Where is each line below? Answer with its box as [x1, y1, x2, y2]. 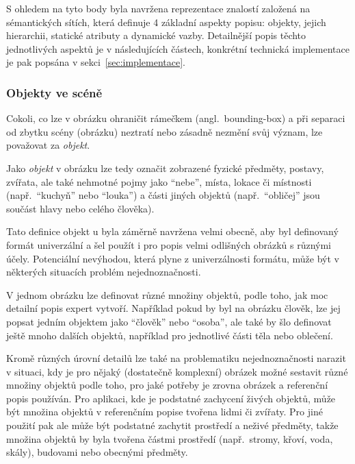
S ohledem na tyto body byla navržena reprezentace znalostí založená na [6, 1, 311, 15]
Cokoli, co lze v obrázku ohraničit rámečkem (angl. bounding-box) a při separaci [6, 111, 345, 125]
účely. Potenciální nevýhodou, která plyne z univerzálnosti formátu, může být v [6, 251, 339, 265]
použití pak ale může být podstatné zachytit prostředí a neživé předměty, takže [6, 418, 339, 432]
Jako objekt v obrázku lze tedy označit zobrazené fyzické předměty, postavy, [6, 160, 324, 175]
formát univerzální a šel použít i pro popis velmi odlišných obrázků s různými [6, 237, 331, 252]
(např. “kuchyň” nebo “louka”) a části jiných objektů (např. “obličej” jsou [6, 188, 320, 202]
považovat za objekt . [6, 138, 90, 152]
